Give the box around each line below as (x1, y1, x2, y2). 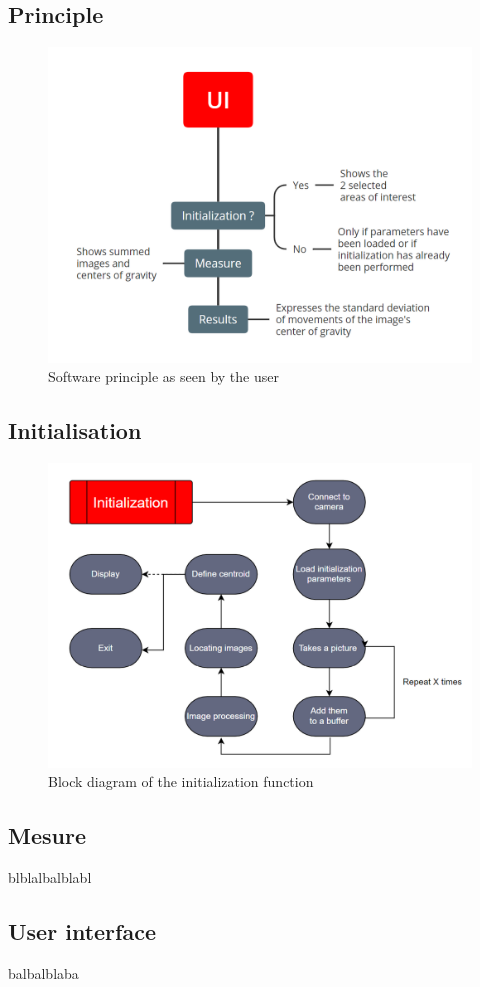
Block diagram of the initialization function (48, 771, 314, 792)
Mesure (8, 820, 86, 851)
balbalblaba (8, 963, 79, 984)
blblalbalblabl (8, 867, 92, 888)
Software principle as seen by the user (48, 366, 279, 387)
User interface (8, 916, 156, 947)
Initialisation (8, 415, 142, 446)
